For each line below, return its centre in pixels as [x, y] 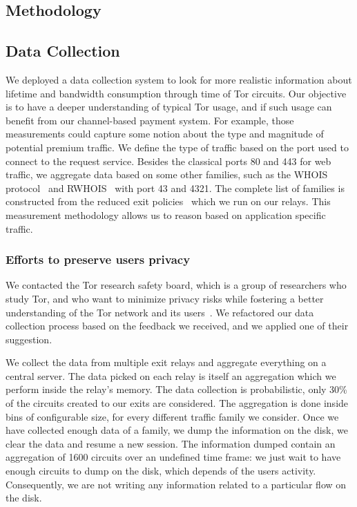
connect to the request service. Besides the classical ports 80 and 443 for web [168, 161]
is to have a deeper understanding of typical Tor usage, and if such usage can [169, 107]
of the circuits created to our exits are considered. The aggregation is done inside [177, 403]
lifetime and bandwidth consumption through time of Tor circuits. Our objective [176, 93]
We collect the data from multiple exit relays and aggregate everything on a [166, 362]
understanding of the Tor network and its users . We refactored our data [160, 312]
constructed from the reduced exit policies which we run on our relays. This [168, 201]
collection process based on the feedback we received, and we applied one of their [177, 326]
